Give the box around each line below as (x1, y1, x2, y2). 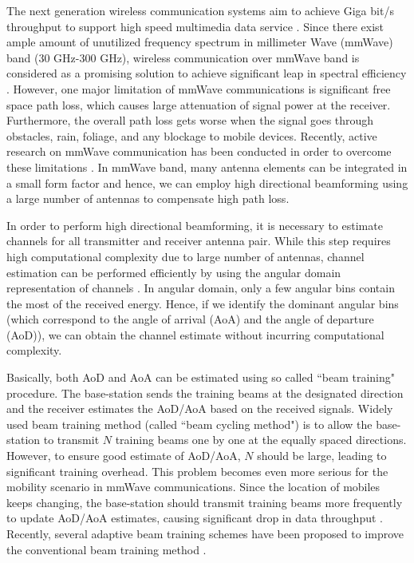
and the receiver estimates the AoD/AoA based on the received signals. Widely (6, 400, 393, 417)
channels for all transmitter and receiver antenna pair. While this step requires (6, 232, 391, 249)
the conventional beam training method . (6, 541, 207, 557)
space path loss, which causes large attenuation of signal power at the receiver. (6, 96, 391, 113)
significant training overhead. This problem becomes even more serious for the (6, 462, 388, 479)
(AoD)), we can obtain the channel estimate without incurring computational (6, 326, 384, 343)
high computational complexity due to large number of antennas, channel (6, 248, 365, 264)
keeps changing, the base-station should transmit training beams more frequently (6, 494, 403, 510)
